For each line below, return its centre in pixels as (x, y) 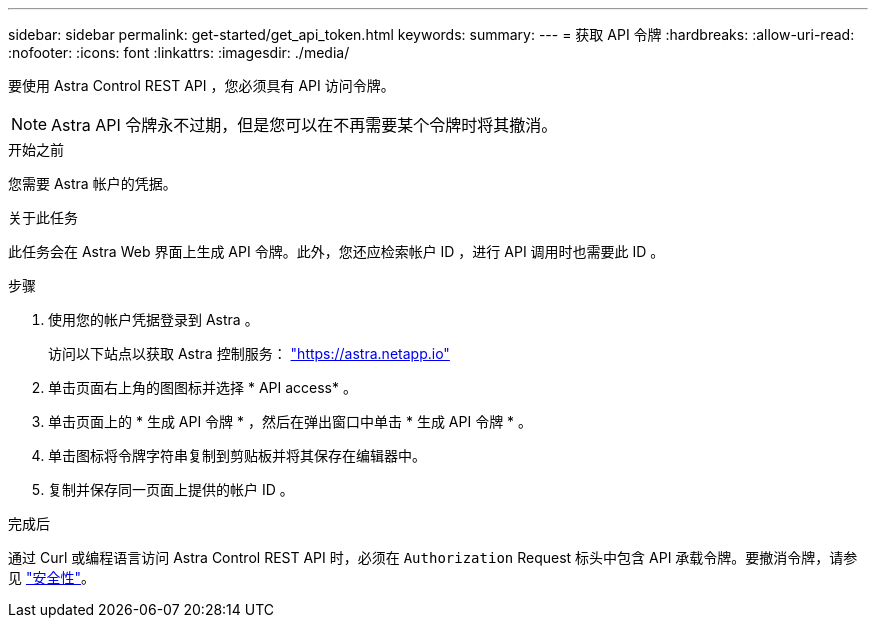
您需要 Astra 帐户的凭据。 (92, 183)
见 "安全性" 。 (51, 577)
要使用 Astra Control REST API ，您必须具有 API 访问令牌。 (201, 85)
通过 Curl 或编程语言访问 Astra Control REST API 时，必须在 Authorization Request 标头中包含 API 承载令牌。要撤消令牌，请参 (433, 557)
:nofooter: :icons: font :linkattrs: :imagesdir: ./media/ (179, 52)
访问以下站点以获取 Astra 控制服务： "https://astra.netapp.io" (249, 353)
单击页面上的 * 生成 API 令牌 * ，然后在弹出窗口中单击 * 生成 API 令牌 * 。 (290, 421)
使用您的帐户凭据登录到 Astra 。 (153, 319)
